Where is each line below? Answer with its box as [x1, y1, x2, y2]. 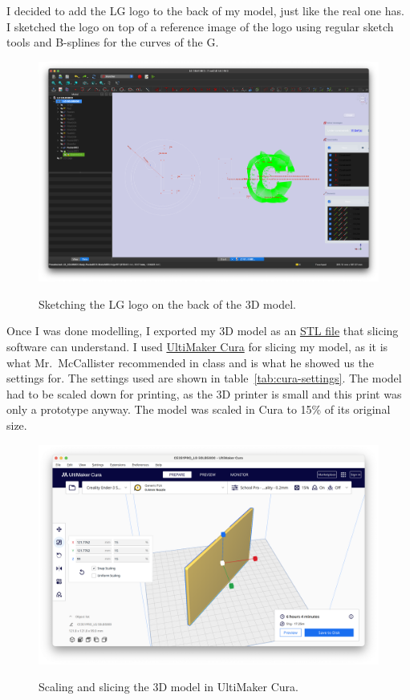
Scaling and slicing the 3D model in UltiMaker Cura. [39, 678, 298, 695]
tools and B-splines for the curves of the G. [6, 34, 219, 51]
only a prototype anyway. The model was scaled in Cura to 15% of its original [6, 401, 391, 418]
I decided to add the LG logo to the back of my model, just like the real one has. [6, 2, 404, 18]
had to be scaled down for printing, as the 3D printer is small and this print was [6, 385, 402, 402]
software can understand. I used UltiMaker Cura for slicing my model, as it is [6, 338, 388, 354]
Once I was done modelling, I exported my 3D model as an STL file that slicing [6, 322, 399, 339]
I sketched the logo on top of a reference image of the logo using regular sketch [6, 18, 394, 34]
